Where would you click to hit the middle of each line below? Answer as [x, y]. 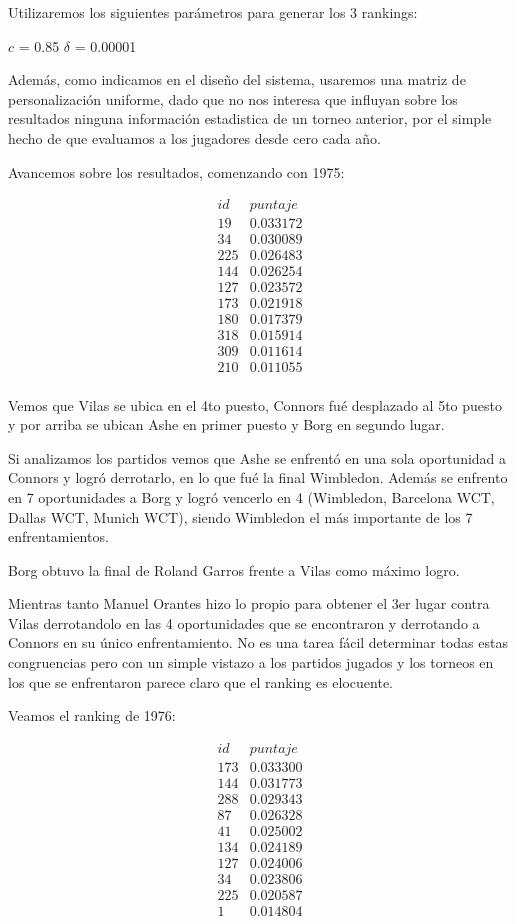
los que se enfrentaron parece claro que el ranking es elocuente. [200, 681]
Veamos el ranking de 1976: [92, 715]
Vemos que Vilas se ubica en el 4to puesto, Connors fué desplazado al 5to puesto [255, 404]
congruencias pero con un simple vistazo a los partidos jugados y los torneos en [251, 662]
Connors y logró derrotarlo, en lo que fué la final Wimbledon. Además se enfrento [258, 477]
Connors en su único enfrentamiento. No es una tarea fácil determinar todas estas [258, 642]
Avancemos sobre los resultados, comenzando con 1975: [176, 171]
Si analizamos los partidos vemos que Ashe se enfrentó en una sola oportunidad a [257, 457]
